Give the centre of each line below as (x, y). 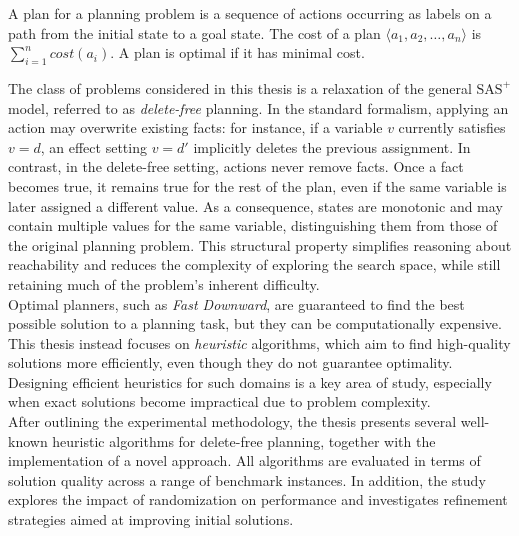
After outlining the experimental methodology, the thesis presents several (232, 421)
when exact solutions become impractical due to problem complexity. (219, 401)
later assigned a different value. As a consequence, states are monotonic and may (255, 205)
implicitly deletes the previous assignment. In (332, 146)
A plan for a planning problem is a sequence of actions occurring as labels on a (250, 13)
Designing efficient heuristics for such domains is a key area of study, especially (250, 381)
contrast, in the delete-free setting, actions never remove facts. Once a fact (236, 166)
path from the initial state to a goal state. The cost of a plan (194, 32)
